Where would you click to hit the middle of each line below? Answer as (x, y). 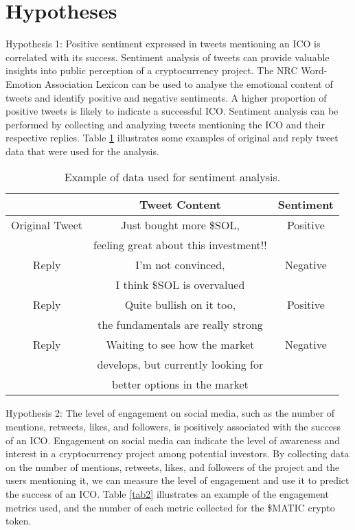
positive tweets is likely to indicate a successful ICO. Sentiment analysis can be (172, 111)
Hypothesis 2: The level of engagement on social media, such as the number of (170, 413)
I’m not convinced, (180, 265)
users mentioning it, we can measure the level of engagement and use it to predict (177, 480)
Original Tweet (47, 225)
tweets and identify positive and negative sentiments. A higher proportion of (166, 97)
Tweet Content (180, 205)
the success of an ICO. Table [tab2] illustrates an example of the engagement (167, 494)
